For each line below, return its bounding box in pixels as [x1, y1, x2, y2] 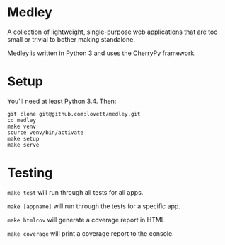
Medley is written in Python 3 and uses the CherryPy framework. [7, 49, 196, 57]
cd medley [7, 116, 37, 124]
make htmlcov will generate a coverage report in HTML [7, 215, 165, 224]
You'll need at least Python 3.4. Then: [7, 97, 117, 105]
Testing [7, 165, 53, 181]
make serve [7, 141, 40, 148]
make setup [7, 135, 40, 142]
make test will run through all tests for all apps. [7, 188, 144, 196]
